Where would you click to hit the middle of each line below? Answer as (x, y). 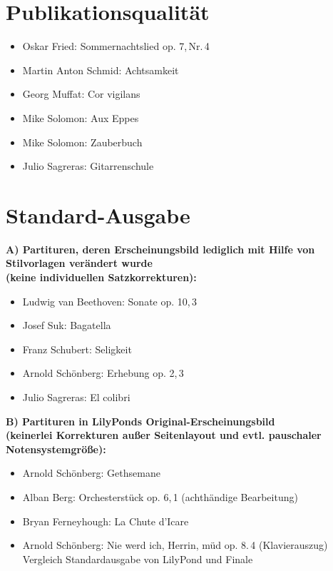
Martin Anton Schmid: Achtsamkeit (101, 70)
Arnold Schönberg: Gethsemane (91, 473)
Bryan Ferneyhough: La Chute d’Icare (106, 521)
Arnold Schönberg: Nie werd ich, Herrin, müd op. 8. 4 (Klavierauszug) (175, 545)
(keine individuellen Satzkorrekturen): (101, 277)
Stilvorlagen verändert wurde (79, 263)
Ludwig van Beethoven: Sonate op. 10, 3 (110, 301)
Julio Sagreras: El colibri (76, 396)
